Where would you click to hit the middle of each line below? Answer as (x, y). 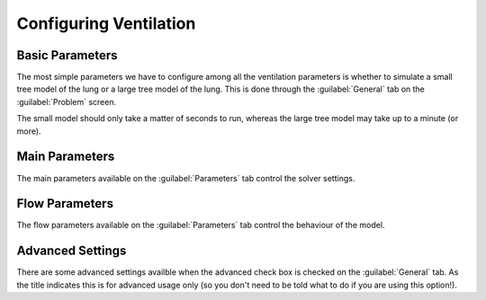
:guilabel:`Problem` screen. (67, 101)
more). (29, 131)
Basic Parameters (67, 55)
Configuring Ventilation (106, 23)
